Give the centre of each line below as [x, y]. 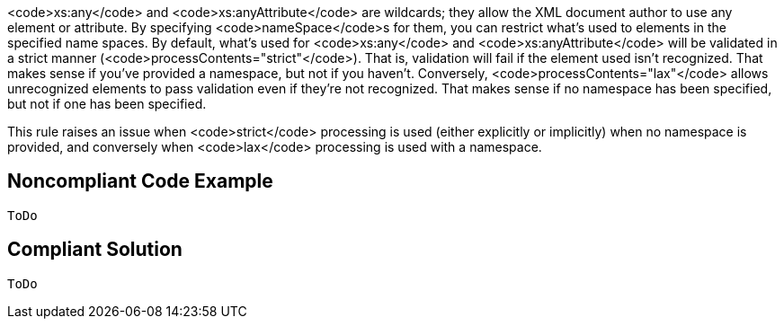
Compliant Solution [95, 250]
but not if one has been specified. [107, 104]
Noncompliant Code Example [140, 181]
